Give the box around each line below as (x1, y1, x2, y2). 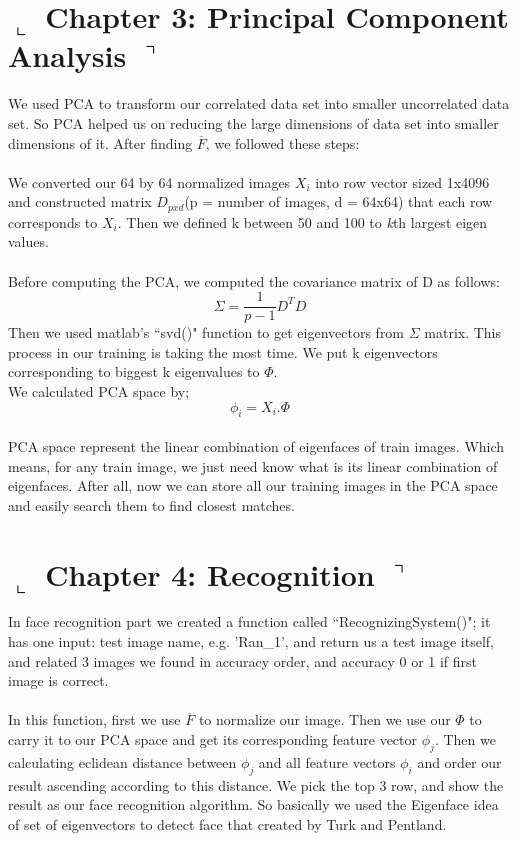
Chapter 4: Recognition (45, 553, 375, 594)
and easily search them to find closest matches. (8, 494, 295, 515)
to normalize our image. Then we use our (198, 709, 451, 730)
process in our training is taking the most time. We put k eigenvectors (8, 341, 438, 362)
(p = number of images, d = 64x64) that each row (184, 191, 493, 212)
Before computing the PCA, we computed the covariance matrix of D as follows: (8, 270, 500, 291)
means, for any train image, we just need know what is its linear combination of (8, 455, 498, 476)
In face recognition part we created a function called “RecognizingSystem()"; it (8, 611, 491, 632)
